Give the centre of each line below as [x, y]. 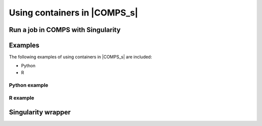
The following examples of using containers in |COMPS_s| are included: [81, 57]
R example [22, 98]
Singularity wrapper [40, 112]
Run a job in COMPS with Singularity [65, 30]
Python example [29, 85]
